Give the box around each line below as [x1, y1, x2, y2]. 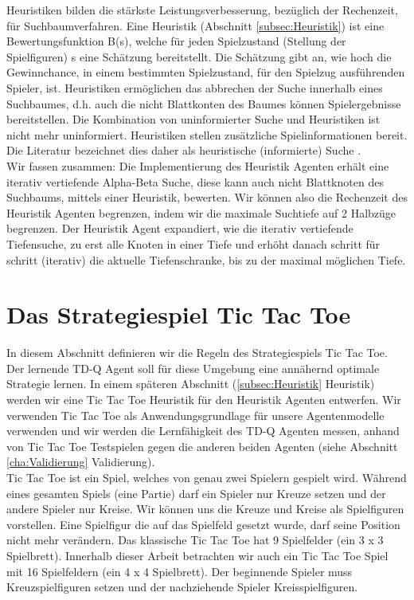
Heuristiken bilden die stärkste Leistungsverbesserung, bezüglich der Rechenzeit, [6, 2, 398, 18]
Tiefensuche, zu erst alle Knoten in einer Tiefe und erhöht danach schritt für [6, 235, 381, 252]
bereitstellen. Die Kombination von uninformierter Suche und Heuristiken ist [6, 111, 381, 127]
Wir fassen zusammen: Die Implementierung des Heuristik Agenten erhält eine [6, 157, 389, 174]
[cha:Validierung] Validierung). [6, 453, 155, 470]
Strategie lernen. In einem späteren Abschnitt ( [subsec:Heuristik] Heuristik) [6, 375, 375, 392]
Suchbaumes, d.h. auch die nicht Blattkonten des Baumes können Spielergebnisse [6, 95, 401, 112]
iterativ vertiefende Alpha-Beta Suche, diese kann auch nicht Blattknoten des [6, 173, 384, 190]
